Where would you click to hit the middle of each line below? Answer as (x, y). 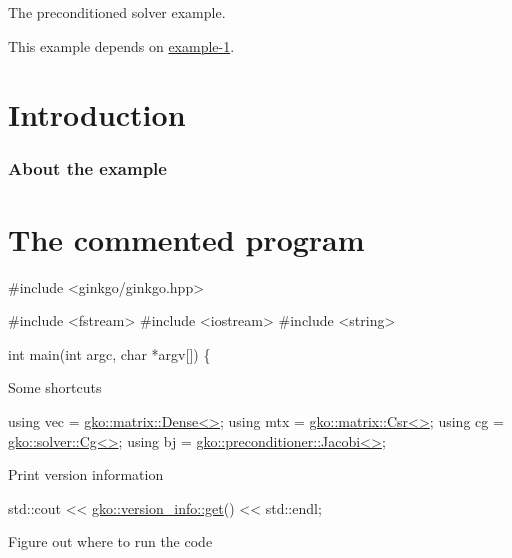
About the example (87, 168)
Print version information (86, 474)
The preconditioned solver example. (117, 12)
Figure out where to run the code (110, 541)
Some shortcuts (55, 387)
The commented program (186, 238)
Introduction (97, 114)
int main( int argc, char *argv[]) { (109, 353)
